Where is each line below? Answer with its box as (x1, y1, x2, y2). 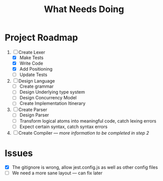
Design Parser (19, 112, 49, 118)
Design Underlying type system (19, 89, 85, 95)
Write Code (19, 61, 43, 66)
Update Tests (19, 72, 47, 78)
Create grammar (19, 83, 54, 89)
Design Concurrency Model (19, 95, 77, 101)
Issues (5, 147, 33, 159)
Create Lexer (18, 49, 46, 55)
